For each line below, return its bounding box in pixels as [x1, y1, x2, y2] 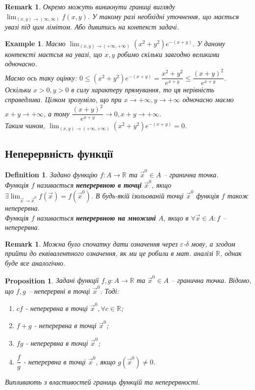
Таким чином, [5, 120, 46, 131]
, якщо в [163, 212, 189, 223]
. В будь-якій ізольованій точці [91, 191, 184, 201]
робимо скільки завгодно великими [117, 49, 220, 59]
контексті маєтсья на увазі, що [5, 49, 102, 59]
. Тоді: [100, 285, 119, 296]
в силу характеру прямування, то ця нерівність [71, 84, 214, 95]
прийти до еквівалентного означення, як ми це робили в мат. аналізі [5, 248, 214, 258]
